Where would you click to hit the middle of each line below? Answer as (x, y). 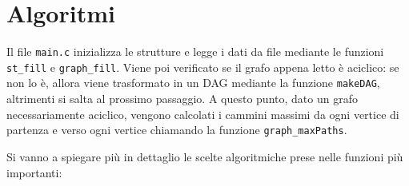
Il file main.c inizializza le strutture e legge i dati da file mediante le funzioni (195, 51)
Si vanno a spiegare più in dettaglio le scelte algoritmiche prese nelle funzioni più (205, 156)
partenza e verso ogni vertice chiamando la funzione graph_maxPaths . (177, 130)
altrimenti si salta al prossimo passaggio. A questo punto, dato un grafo (182, 99)
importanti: (34, 172)
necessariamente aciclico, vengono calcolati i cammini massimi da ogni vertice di (203, 114)
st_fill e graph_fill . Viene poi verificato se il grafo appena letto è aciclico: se (203, 67)
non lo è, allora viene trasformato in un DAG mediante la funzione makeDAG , (193, 83)
